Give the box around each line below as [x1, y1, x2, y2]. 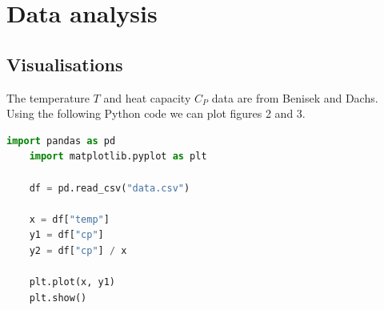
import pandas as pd [6, 135, 116, 147]
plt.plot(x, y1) [29, 276, 116, 288]
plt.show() [29, 292, 87, 304]
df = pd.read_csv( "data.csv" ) [29, 182, 190, 194]
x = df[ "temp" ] [29, 213, 110, 225]
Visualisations [6, 51, 123, 76]
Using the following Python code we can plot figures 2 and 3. [6, 105, 306, 122]
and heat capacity [103, 89, 191, 106]
